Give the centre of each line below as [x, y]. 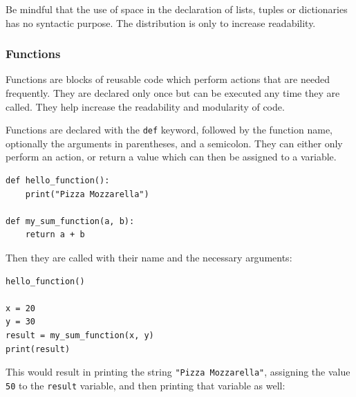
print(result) [38, 349]
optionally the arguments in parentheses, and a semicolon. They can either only [174, 143]
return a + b [55, 235]
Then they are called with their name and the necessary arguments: [149, 257]
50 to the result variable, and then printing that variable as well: [146, 385]
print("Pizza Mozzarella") [87, 194]
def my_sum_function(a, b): [70, 221]
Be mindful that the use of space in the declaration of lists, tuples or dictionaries [177, 9]
